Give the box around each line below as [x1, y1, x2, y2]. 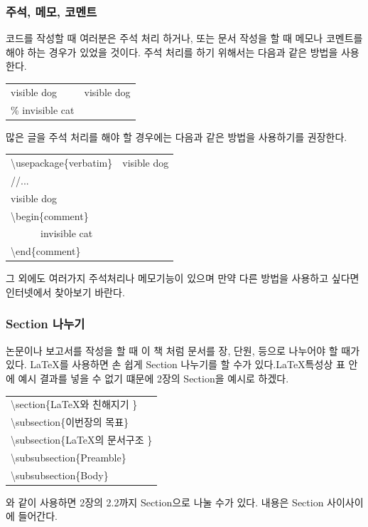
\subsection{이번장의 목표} [11, 414, 129, 429]
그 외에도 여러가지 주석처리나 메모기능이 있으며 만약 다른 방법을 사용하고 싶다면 [6, 271, 359, 286]
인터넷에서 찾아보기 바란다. [6, 284, 125, 299]
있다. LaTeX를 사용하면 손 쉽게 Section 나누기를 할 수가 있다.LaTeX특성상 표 [6, 357, 345, 372]
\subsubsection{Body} [11, 467, 109, 482]
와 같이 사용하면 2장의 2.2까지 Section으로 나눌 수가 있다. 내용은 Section [6, 494, 324, 509]
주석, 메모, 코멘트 [6, 2, 97, 20]
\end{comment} [11, 244, 81, 259]
